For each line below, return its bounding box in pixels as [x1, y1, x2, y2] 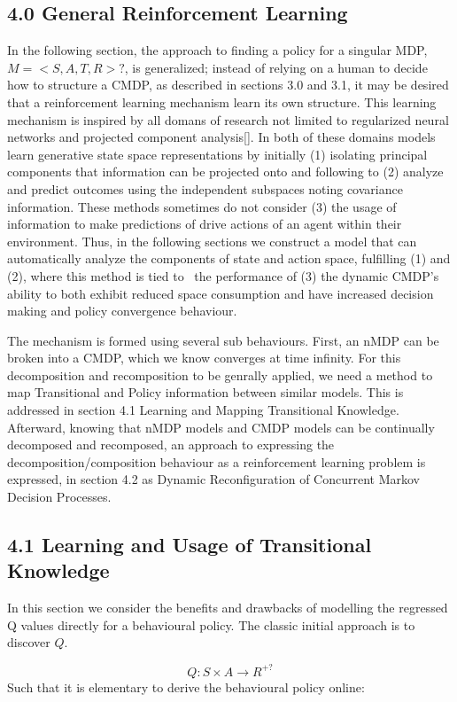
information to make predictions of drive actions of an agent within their [7, 214, 402, 233]
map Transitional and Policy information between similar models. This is [7, 383, 404, 402]
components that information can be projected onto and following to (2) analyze [7, 162, 444, 181]
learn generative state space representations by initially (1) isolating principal [7, 144, 428, 163]
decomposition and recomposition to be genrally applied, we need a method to [7, 365, 433, 384]
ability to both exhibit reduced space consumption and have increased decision [7, 284, 434, 302]
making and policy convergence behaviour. [7, 301, 237, 320]
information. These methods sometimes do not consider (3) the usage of [7, 197, 397, 215]
